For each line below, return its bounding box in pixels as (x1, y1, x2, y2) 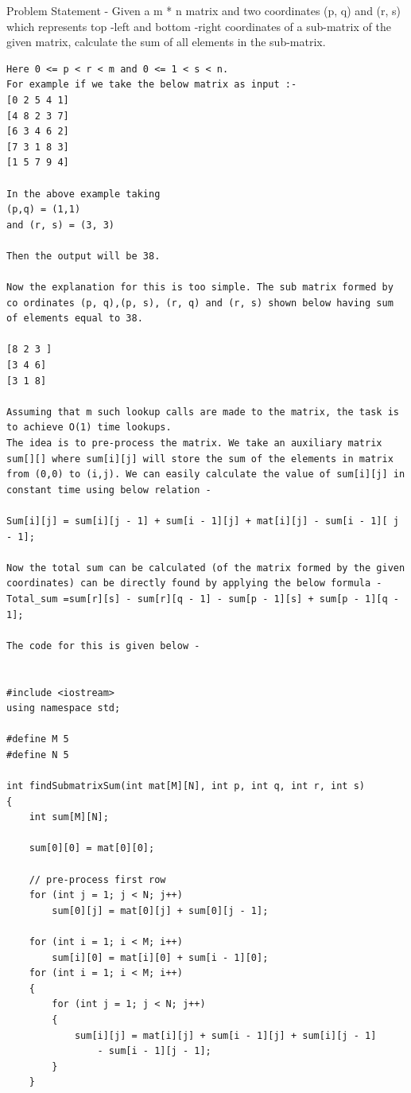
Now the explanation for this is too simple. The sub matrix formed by (6, 282, 394, 294)
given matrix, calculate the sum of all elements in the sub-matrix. (6, 33, 326, 50)
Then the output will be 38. (6, 250, 161, 262)
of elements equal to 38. (6, 313, 143, 325)
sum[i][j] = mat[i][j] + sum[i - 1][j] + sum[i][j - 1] (74, 1029, 377, 1041)
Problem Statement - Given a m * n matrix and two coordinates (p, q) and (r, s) (6, 2, 401, 18)
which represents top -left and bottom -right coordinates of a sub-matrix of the (6, 18, 391, 34)
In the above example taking (6, 188, 161, 200)
